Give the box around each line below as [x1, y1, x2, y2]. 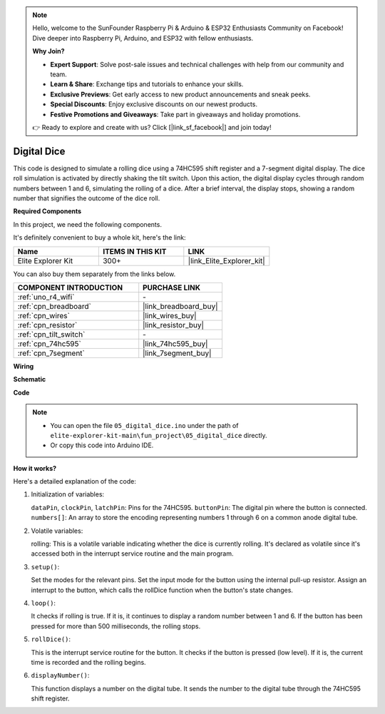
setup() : [31, 562, 60, 571]
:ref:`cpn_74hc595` [17, 339, 81, 349]
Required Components [13, 207, 82, 215]
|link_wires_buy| [143, 310, 197, 320]
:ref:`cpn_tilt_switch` [17, 329, 86, 339]
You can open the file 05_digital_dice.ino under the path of [50, 421, 239, 429]
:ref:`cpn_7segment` [17, 348, 86, 358]
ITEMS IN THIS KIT [102, 246, 167, 256]
